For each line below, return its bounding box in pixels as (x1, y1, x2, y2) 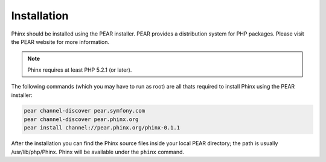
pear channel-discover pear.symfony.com (24, 107, 145, 114)
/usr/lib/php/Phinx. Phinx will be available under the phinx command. (11, 148, 184, 155)
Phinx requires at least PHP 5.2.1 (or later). (27, 66, 132, 73)
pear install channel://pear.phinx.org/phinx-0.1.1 (24, 124, 181, 131)
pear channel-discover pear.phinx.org (24, 116, 139, 123)
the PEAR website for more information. (11, 38, 110, 45)
